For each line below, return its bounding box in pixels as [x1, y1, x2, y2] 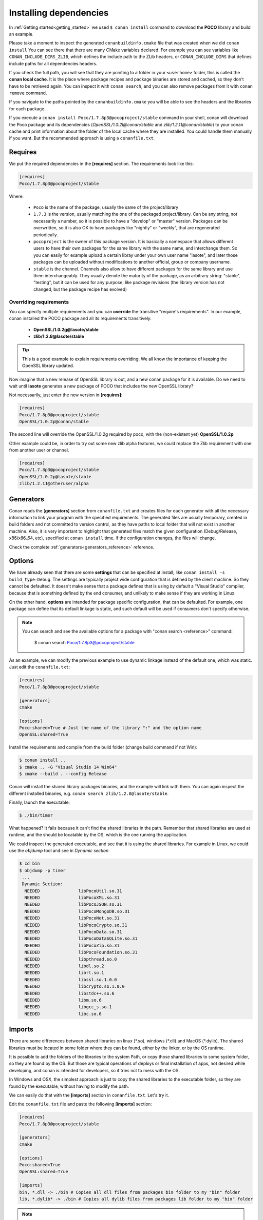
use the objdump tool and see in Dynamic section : [9, 848, 110, 854]
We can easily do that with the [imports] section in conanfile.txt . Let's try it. [9, 1092, 169, 1098]
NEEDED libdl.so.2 [24, 963, 104, 969]
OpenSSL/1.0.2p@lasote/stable [19, 474, 92, 479]
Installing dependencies [9, 7, 109, 18]
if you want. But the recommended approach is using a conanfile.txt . [9, 135, 155, 141]
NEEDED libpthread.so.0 [24, 956, 117, 962]
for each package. [9, 105, 46, 112]
